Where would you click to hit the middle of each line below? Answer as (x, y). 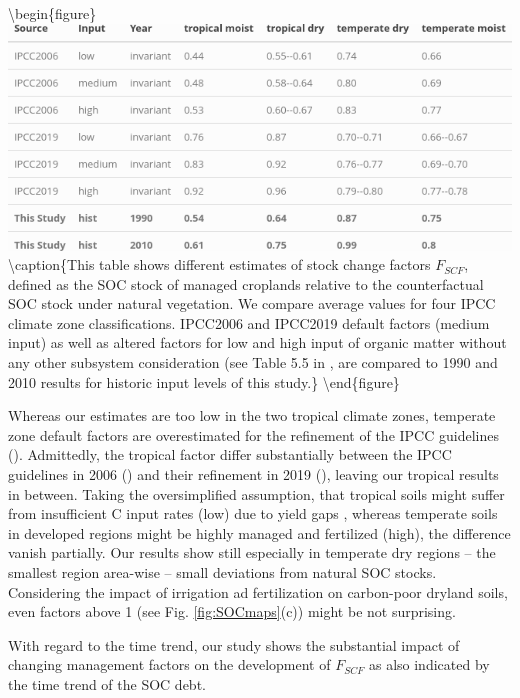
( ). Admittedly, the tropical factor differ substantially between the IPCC (230, 454)
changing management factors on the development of (169, 664)
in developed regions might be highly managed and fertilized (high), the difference (259, 532)
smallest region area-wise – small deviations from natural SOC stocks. (222, 572)
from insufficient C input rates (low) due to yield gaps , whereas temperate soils (253, 513)
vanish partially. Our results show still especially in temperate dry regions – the (252, 552)
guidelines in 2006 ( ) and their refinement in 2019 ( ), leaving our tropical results (253, 474)
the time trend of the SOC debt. (107, 683)
